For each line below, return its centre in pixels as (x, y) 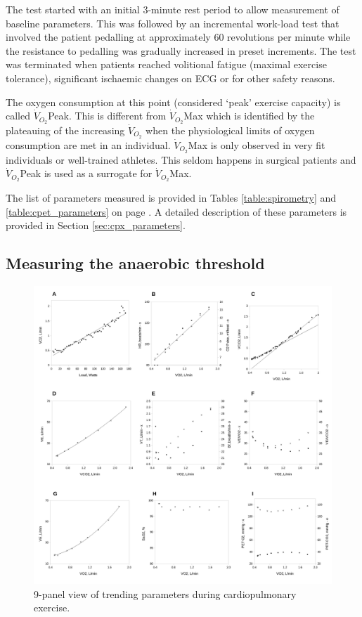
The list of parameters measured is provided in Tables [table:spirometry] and (171, 198)
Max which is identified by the (249, 116)
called (18, 116)
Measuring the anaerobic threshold (135, 263)
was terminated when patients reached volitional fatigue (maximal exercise (166, 64)
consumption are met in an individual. (88, 144)
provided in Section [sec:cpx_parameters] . (96, 225)
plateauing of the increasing (65, 130)
